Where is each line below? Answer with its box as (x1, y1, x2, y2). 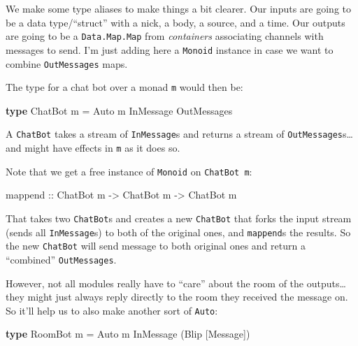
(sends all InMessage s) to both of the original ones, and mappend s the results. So (6, 224, 351, 239)
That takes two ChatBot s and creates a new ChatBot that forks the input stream (6, 210, 352, 225)
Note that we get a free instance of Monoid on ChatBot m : (6, 164, 252, 178)
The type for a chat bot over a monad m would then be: (6, 80, 243, 94)
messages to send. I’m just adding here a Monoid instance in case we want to (6, 42, 334, 57)
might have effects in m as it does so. (24, 140, 180, 155)
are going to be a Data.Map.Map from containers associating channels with (6, 29, 324, 43)
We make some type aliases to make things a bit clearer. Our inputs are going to (6, 1, 351, 15)
